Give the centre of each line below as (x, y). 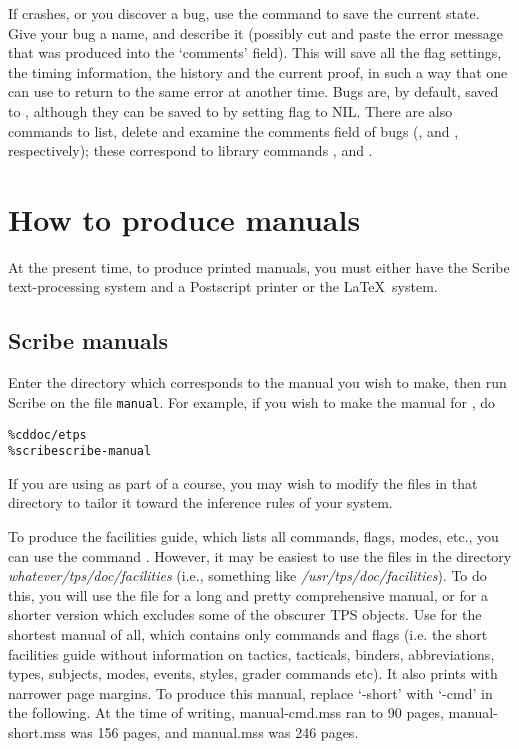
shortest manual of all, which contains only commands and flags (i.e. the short (248, 633)
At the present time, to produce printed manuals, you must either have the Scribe (259, 266)
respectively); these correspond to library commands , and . (190, 150)
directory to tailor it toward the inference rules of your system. (200, 502)
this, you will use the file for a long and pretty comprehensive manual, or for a (248, 594)
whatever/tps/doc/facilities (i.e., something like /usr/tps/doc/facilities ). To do (247, 575)
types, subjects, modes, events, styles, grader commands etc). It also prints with (253, 673)
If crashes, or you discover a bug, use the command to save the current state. (244, 13)
